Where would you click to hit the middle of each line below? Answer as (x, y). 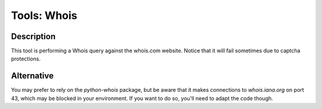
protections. (26, 59)
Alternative (32, 76)
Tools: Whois (44, 15)
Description (33, 36)
